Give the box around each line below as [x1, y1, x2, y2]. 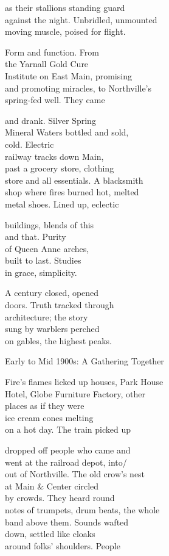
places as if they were [5, 399, 84, 412]
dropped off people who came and [5, 444, 131, 456]
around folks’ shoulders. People [5, 539, 120, 552]
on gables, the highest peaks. [5, 334, 112, 347]
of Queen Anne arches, [5, 242, 89, 255]
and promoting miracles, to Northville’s [5, 81, 152, 94]
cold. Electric [5, 137, 54, 150]
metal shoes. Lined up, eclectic [5, 197, 119, 210]
